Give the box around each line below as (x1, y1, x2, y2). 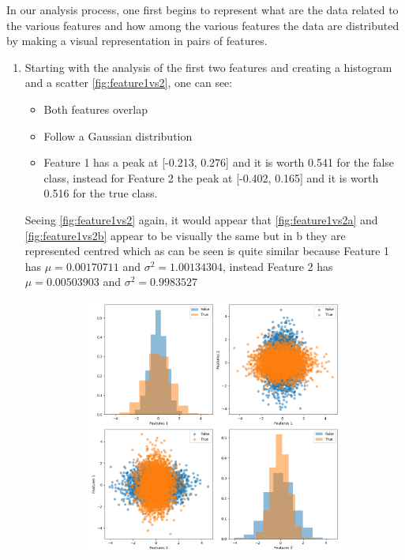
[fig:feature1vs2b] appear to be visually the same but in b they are (24, 227, 346, 243)
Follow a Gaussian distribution (43, 127, 193, 144)
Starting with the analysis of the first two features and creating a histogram (24, 58, 392, 75)
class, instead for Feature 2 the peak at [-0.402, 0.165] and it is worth (43, 169, 379, 186)
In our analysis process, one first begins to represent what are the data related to (6, 2, 399, 17)
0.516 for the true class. (43, 185, 158, 201)
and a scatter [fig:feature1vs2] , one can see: (24, 74, 233, 91)
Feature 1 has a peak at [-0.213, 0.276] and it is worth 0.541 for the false (43, 154, 395, 171)
